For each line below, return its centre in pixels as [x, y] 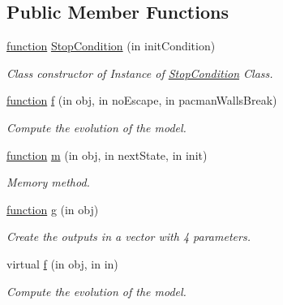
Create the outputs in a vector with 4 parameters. [129, 236]
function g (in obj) [53, 209]
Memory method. [48, 182]
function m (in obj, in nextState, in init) [107, 155]
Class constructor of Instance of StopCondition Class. [140, 73]
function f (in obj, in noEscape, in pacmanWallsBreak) [142, 100]
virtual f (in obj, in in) [62, 263]
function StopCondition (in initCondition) [111, 46]
